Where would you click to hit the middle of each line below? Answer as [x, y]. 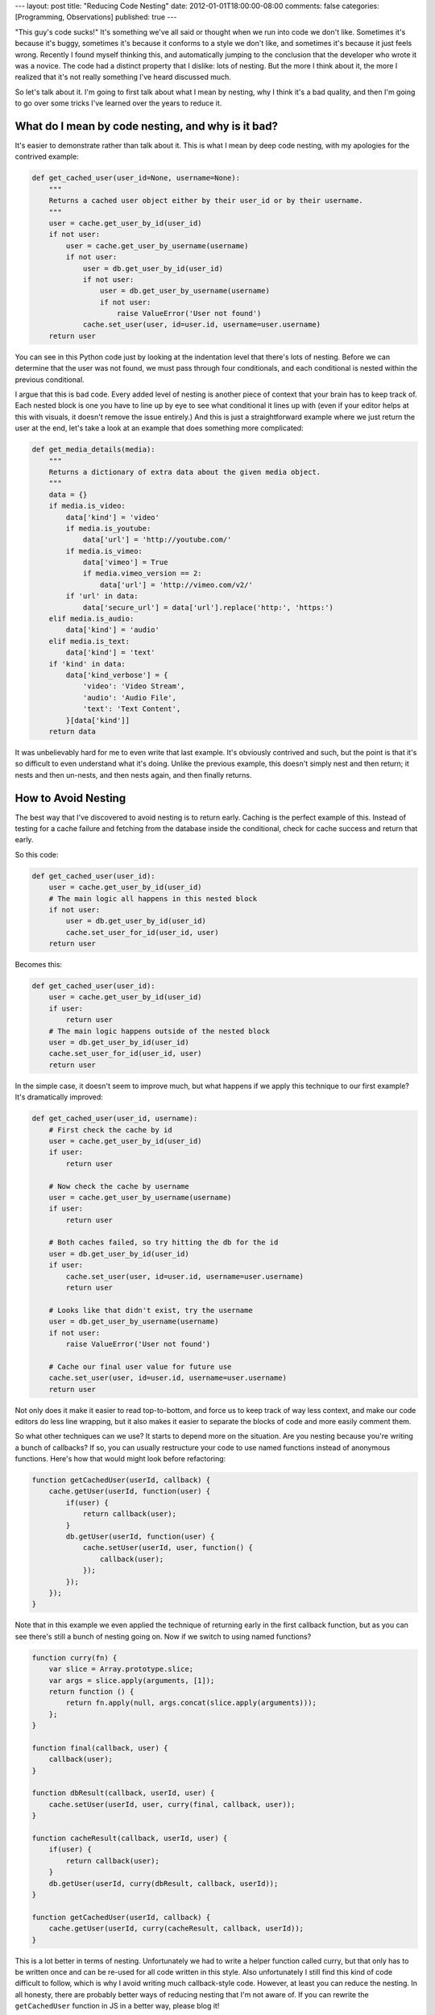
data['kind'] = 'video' [113, 517]
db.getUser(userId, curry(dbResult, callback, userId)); [164, 1883]
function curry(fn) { [75, 1658]
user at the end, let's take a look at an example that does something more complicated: [159, 428]
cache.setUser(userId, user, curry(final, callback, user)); [172, 1804]
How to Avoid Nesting [70, 798]
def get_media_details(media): [94, 450]
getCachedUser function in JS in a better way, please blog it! [117, 2006]
